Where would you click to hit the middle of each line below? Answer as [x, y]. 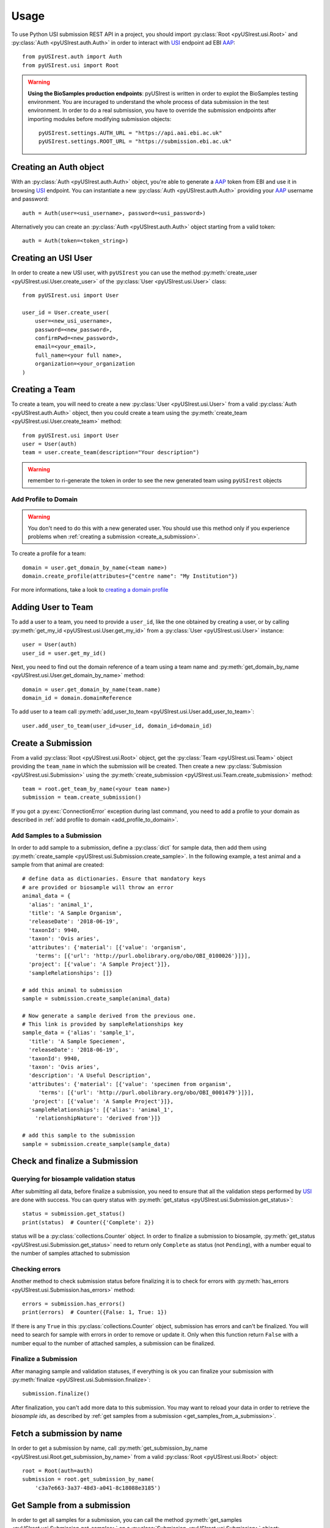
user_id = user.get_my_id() [64, 653]
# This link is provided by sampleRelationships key [103, 1024]
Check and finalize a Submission [75, 1161]
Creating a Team [43, 390]
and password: [30, 199]
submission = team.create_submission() [82, 797]
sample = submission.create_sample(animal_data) [96, 998]
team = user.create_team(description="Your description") [111, 453]
